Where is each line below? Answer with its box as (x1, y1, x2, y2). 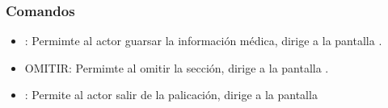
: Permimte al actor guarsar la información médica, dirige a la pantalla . (24, 32, 382, 49)
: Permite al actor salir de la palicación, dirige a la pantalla (24, 86, 318, 103)
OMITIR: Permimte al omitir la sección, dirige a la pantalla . (24, 59, 329, 76)
